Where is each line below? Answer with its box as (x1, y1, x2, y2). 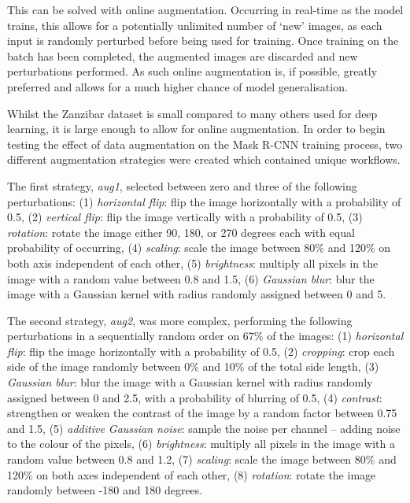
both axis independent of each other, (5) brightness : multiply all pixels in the (7, 254, 379, 271)
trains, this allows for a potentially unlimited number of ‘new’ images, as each (7, 17, 382, 33)
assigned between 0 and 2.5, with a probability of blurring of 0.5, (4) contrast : (7, 389, 382, 405)
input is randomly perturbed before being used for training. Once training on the (7, 32, 399, 49)
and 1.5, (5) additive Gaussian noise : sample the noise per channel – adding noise (7, 420, 401, 436)
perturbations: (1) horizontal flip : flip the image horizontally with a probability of (7, 193, 401, 209)
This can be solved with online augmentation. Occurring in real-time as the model (7, 2, 404, 17)
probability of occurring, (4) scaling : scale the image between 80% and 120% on (7, 239, 391, 256)
